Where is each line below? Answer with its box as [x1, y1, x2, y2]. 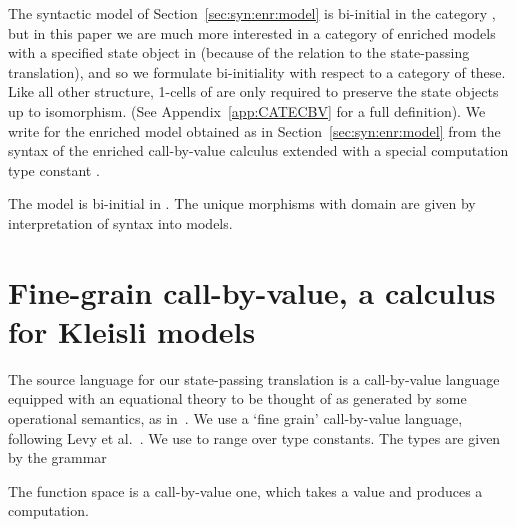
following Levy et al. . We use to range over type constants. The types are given [8, 427, 501, 448]
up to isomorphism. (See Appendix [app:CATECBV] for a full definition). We [8, 100, 486, 121]
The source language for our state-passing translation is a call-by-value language [8, 368, 500, 389]
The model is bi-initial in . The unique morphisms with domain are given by [8, 193, 476, 214]
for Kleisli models [8, 310, 256, 351]
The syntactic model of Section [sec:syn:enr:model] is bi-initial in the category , [8, 3, 496, 23]
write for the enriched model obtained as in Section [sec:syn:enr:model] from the [8, 120, 501, 141]
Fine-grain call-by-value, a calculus [8, 271, 496, 312]
